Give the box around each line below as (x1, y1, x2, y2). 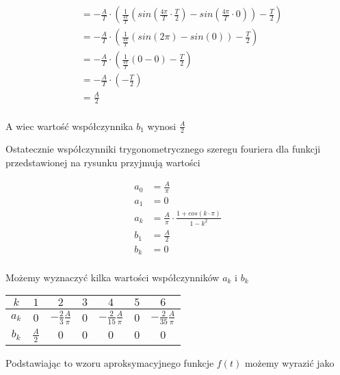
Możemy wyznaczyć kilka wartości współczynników (5, 270, 220, 284)
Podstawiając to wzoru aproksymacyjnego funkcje (5, 355, 214, 370)
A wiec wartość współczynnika (5, 118, 133, 133)
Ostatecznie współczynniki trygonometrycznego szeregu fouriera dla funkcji (5, 142, 321, 156)
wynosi (147, 118, 176, 133)
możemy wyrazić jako (244, 355, 335, 370)
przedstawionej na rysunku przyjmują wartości (5, 155, 200, 169)
